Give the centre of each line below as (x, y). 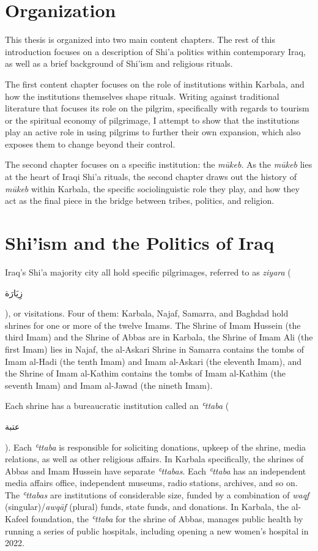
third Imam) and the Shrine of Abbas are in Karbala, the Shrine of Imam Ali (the (159, 337)
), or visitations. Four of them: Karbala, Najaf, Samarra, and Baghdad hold (147, 313)
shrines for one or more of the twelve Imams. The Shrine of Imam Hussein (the (153, 325)
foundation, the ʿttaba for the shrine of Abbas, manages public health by (167, 519)
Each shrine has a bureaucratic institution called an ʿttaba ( (117, 406)
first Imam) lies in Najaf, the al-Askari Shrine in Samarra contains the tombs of (155, 349)
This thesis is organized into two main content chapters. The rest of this (140, 39)
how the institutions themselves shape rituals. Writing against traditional (142, 96)
